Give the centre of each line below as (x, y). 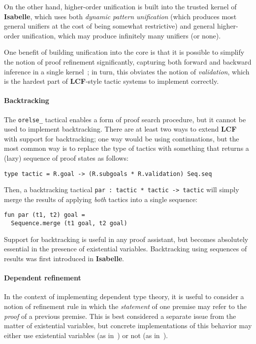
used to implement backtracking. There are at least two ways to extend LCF (120, 129)
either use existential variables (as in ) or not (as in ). (86, 335)
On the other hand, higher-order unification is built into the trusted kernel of (120, 6)
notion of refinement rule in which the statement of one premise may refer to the (125, 306)
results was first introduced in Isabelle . (64, 258)
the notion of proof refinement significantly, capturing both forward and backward (128, 61)
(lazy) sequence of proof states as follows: (66, 157)
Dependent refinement (43, 278)
